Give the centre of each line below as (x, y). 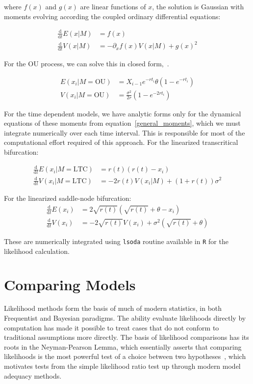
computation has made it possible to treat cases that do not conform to (112, 327)
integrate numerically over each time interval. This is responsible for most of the (125, 132)
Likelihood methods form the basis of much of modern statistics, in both (113, 308)
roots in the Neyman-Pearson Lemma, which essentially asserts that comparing (123, 346)
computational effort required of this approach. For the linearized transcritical (121, 142)
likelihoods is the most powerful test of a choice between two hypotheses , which (125, 356)
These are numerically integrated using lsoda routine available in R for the (116, 241)
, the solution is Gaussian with (198, 6)
